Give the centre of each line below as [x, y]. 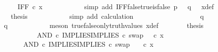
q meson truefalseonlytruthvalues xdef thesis [104, 25]
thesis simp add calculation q [107, 16]
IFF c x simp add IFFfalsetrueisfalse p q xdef [116, 6]
